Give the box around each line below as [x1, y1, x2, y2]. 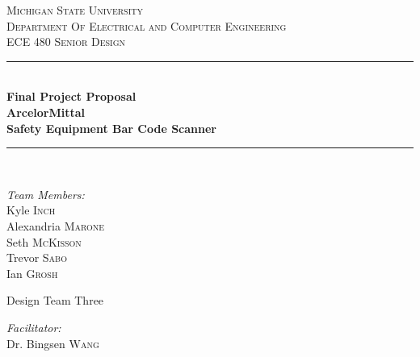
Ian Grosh [6, 264, 58, 281]
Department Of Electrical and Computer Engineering [6, 17, 287, 34]
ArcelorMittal [6, 103, 86, 120]
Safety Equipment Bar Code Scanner [6, 119, 217, 136]
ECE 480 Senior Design [6, 33, 126, 50]
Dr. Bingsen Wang [6, 334, 99, 351]
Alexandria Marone [6, 217, 105, 234]
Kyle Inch [6, 201, 56, 218]
